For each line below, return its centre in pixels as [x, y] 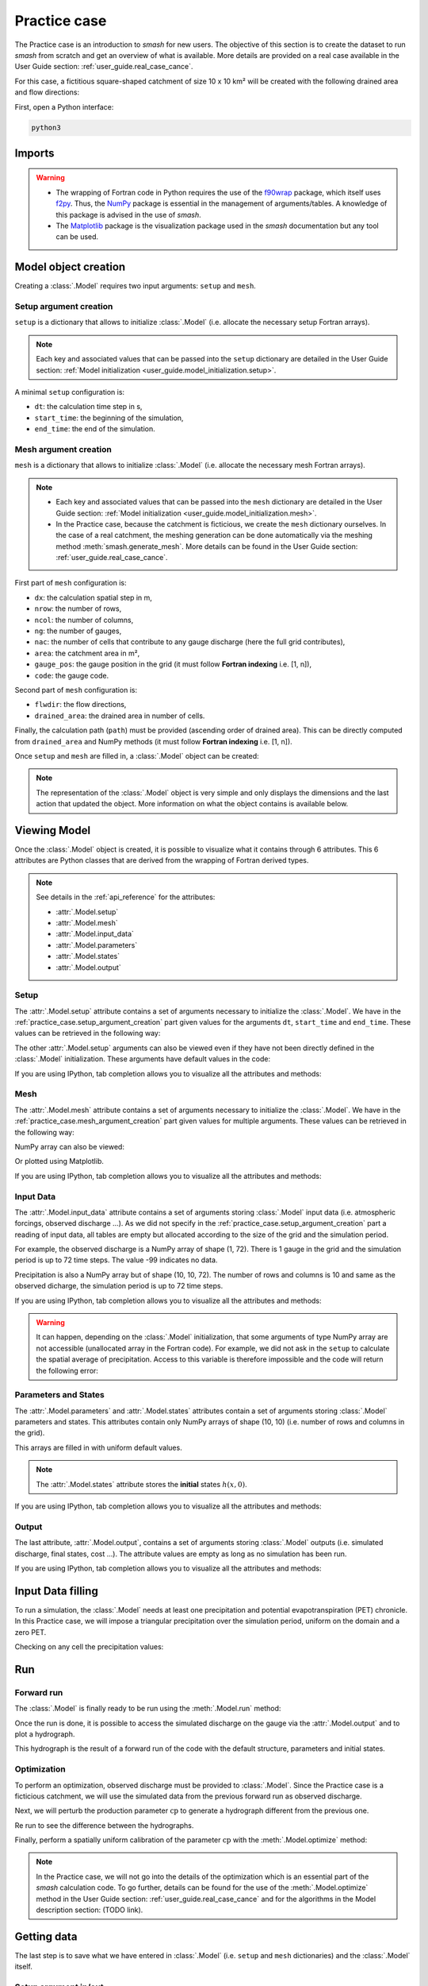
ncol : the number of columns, [84, 620]
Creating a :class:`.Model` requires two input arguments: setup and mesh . [136, 286]
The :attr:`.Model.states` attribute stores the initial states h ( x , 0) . [141, 1484]
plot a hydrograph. [45, 1734]
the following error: [67, 1370]
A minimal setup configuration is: [70, 392]
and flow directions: [47, 92]
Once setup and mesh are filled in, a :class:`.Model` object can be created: [137, 755]
